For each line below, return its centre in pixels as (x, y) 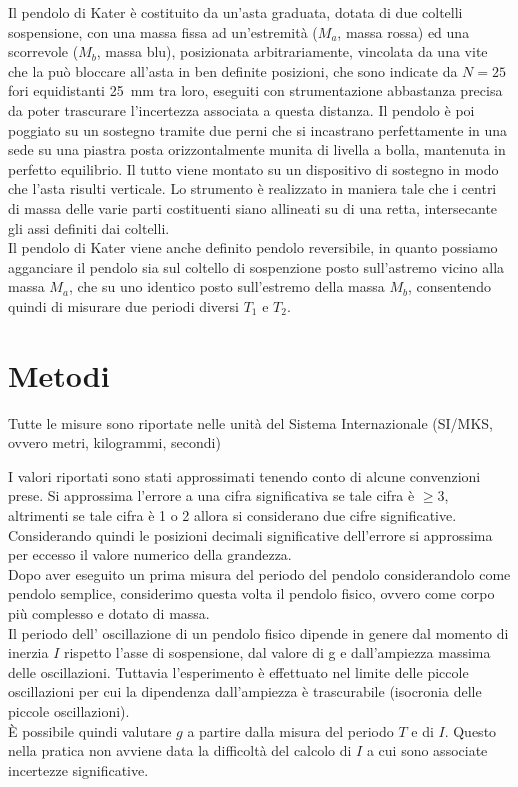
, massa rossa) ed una (403, 31)
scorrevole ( (43, 51)
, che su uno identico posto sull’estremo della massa (226, 286)
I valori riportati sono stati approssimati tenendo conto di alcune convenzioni (244, 475)
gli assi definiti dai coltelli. (89, 227)
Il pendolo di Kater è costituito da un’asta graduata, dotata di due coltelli (235, 12)
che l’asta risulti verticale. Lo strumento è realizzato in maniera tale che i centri (252, 188)
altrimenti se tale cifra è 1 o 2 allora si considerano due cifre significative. (232, 515)
